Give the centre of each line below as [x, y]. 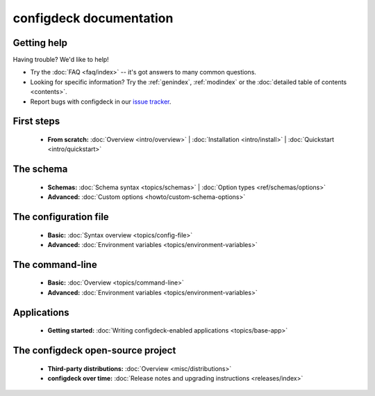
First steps [36, 121]
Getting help [40, 43]
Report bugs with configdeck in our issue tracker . [101, 102]
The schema [40, 169]
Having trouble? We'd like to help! [61, 60]
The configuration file [61, 217]
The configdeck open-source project [94, 350]
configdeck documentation [93, 18]
